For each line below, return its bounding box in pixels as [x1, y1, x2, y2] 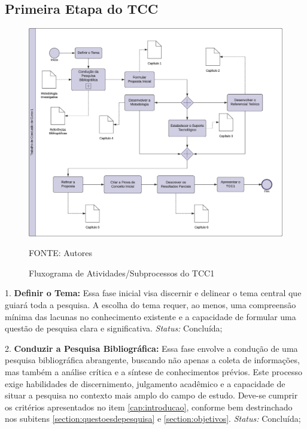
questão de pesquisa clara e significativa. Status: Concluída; [5, 322, 223, 334]
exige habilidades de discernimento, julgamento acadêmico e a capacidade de [5, 377, 285, 390]
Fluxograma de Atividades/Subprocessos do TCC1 [29, 266, 215, 279]
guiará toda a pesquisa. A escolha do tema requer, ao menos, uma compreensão [5, 298, 296, 311]
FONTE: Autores [29, 247, 92, 259]
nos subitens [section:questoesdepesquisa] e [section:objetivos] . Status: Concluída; [5, 412, 301, 425]
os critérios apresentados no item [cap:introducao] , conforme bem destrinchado [5, 400, 293, 413]
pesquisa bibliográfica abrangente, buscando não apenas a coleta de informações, [5, 354, 300, 366]
